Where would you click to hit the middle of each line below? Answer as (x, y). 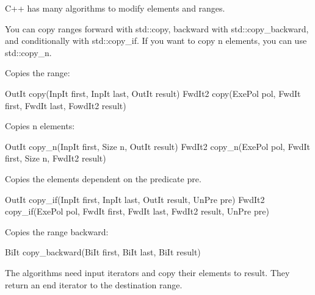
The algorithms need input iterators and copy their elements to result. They (147, 272)
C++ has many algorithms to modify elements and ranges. (115, 8)
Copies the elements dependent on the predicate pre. (103, 178)
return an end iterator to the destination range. (94, 284)
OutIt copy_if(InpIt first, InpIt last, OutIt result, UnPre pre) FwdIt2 (135, 199)
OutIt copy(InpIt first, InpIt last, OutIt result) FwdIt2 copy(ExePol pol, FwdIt (153, 93)
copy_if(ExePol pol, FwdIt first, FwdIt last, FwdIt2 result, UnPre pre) (137, 211)
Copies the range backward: (57, 231)
